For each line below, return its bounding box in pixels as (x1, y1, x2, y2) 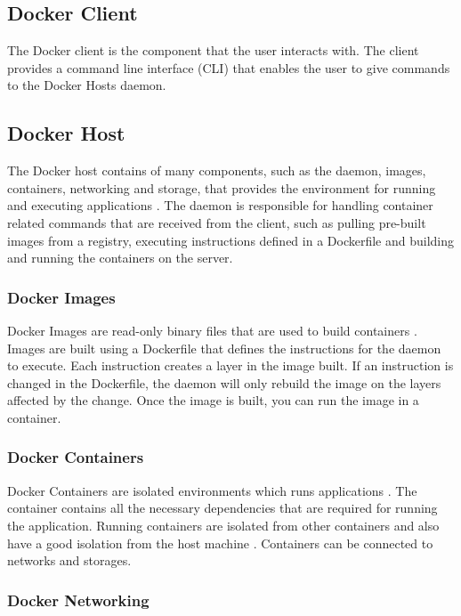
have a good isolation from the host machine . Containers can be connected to (7, 533, 433, 552)
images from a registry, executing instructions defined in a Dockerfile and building (7, 231, 455, 249)
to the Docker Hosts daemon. (7, 76, 166, 94)
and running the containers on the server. (7, 248, 233, 267)
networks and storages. (7, 551, 132, 570)
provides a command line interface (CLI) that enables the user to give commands (7, 58, 450, 77)
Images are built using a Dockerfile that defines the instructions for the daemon (7, 338, 441, 357)
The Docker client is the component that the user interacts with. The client (7, 41, 419, 60)
